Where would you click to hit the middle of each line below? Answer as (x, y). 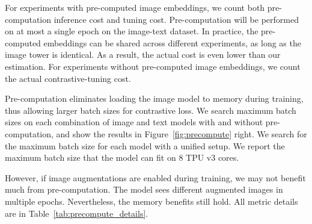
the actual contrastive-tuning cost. (68, 78)
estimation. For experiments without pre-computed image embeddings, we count (153, 66)
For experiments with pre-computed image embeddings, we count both (135, 7)
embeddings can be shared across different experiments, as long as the (172, 42)
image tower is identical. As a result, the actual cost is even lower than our (143, 54)
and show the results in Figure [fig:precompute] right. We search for (182, 133)
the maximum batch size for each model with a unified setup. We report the (145, 145)
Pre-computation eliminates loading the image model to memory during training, (154, 98)
